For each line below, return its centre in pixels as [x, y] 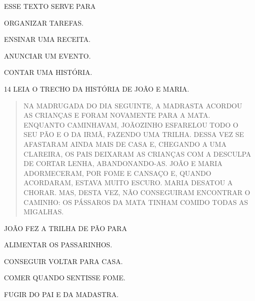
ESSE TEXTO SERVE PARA [50, 6]
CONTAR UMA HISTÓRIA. [48, 72]
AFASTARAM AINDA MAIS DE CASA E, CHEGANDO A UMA [125, 144]
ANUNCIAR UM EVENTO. [47, 55]
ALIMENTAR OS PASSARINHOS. [58, 245]
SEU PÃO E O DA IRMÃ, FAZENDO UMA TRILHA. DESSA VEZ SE [134, 134]
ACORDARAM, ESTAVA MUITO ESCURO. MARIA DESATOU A [128, 183]
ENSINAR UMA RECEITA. [47, 39]
